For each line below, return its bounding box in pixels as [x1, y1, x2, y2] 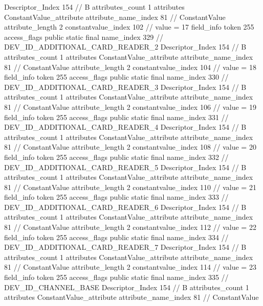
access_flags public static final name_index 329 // [4, 31, 164, 42]
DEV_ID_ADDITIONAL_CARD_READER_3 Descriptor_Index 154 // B [4, 81, 247, 92]
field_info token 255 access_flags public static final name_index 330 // [4, 72, 229, 82]
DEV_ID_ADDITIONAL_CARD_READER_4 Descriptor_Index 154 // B [4, 122, 247, 132]
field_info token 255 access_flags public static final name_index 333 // [4, 192, 229, 202]
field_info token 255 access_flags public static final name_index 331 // [4, 111, 229, 122]
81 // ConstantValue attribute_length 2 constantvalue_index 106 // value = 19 [4, 101, 256, 112]
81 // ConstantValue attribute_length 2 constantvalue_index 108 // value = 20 [4, 142, 256, 152]
